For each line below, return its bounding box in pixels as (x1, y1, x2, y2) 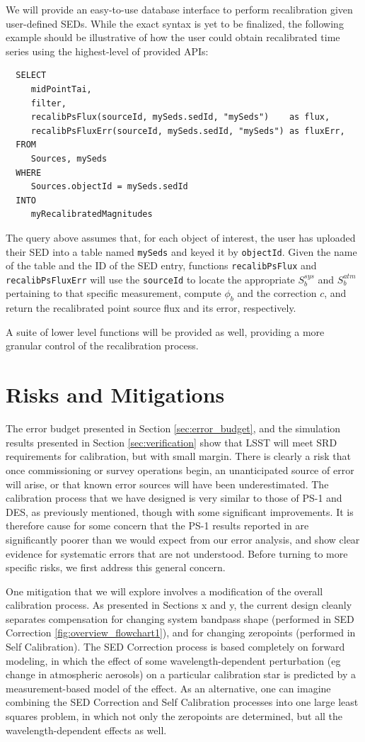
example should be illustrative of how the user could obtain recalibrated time (6, 30, 340, 45)
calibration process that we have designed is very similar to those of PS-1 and (6, 490, 342, 505)
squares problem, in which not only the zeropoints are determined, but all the (6, 709, 343, 724)
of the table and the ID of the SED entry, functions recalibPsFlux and (6, 258, 317, 273)
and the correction (237, 286, 317, 300)
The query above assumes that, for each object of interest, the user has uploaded (6, 230, 356, 244)
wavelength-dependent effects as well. (6, 722, 167, 737)
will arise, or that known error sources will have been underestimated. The (6, 476, 329, 491)
